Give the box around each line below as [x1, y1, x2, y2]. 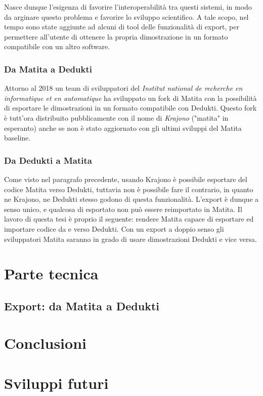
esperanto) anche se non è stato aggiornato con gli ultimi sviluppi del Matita [4, 122, 242, 133]
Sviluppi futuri [4, 372, 109, 393]
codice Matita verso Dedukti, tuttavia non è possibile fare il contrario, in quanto [4, 184, 253, 194]
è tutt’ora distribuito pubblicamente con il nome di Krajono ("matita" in [4, 112, 229, 123]
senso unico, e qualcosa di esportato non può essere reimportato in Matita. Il [4, 203, 242, 214]
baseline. [4, 132, 31, 143]
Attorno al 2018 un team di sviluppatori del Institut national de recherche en [4, 83, 243, 93]
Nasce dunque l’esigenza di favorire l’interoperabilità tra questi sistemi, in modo [4, 2, 252, 12]
